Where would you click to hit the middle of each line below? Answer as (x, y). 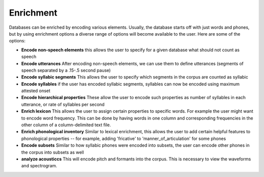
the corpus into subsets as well (53, 152)
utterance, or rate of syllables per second (63, 104)
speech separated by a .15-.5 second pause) (66, 70)
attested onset (36, 91)
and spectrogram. (39, 166)
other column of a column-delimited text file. (66, 125)
